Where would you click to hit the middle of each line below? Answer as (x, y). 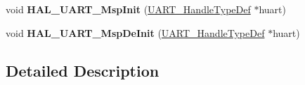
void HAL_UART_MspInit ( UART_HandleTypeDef (128, 9)
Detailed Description (83, 70)
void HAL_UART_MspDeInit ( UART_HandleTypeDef (135, 32)
